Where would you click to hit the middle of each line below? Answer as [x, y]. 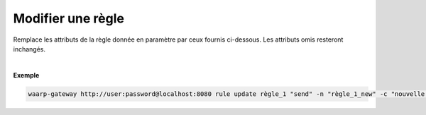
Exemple [26, 75]
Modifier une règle [69, 18]
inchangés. [29, 49]
